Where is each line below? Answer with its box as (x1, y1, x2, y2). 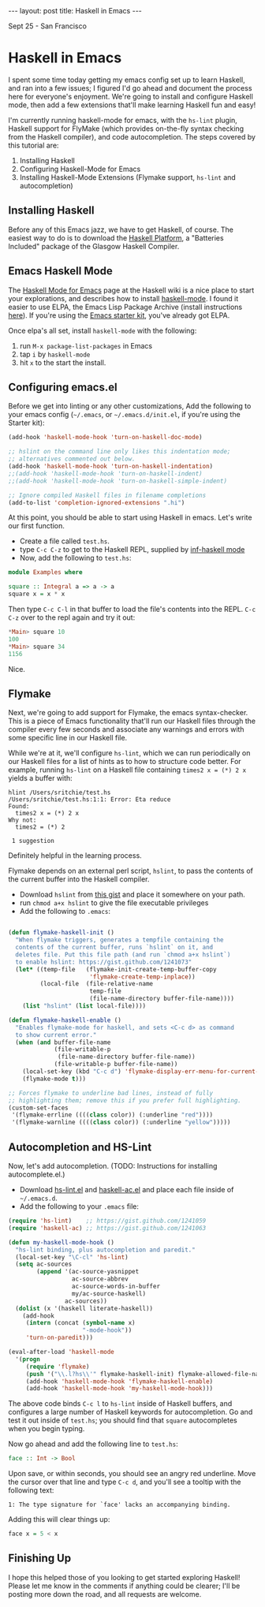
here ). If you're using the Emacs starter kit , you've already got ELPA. (8, 310, 230, 320)
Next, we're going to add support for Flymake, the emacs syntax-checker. (8, 708, 248, 718)
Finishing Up (8, 1552, 72, 1565)
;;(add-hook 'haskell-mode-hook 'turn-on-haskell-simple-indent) (8, 477, 227, 485)
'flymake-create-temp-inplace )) (89, 972, 196, 981)
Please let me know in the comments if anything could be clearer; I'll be (8, 1581, 241, 1590)
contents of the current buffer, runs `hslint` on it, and (15, 944, 214, 952)
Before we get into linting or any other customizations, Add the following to (8, 401, 252, 411)
